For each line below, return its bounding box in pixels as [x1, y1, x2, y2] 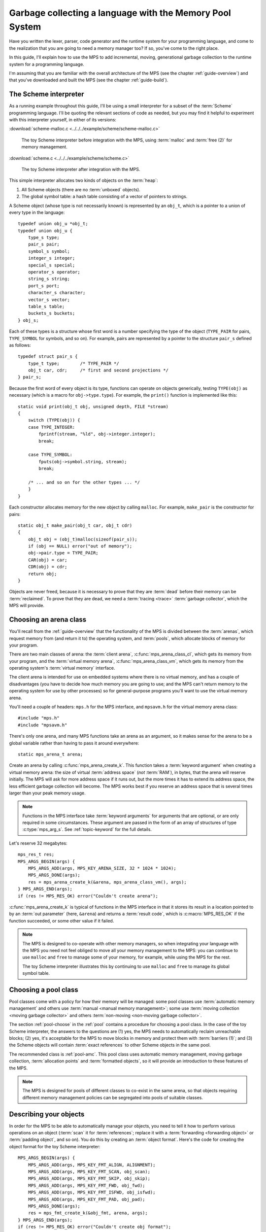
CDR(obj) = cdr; [28, 564, 67, 570]
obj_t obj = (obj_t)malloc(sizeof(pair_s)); [28, 536, 137, 542]
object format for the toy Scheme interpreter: [9, 1143, 100, 1149]
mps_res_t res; [18, 852, 55, 857]
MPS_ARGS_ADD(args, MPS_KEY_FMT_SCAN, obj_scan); [28, 1168, 150, 1174]
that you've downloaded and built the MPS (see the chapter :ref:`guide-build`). [9, 77, 168, 83]
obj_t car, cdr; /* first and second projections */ [28, 368, 168, 373]
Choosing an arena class [9, 616, 87, 624]
